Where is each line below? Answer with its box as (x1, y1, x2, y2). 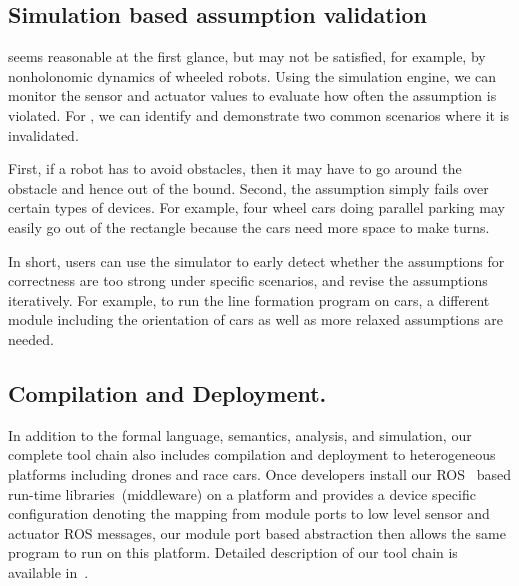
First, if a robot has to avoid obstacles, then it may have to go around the (8, 158, 462, 179)
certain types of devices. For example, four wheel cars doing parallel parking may (8, 197, 505, 218)
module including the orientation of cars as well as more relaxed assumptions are (8, 309, 503, 330)
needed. (8, 328, 54, 349)
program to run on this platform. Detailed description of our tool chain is (8, 542, 458, 563)
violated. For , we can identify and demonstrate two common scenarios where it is (8, 104, 510, 125)
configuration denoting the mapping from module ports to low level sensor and (8, 503, 490, 524)
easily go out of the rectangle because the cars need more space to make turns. (8, 216, 490, 237)
